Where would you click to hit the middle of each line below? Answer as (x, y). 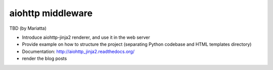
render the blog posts (44, 58)
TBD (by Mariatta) (28, 28)
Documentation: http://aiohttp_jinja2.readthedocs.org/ (78, 51)
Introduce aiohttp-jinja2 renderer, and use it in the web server (86, 37)
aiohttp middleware (51, 13)
